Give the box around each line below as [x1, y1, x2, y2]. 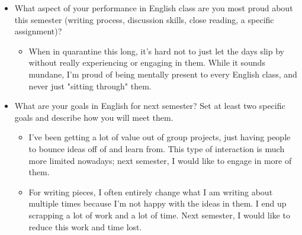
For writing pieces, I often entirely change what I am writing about [28, 185, 273, 198]
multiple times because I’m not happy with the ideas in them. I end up [28, 197, 287, 210]
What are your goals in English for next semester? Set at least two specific [14, 99, 285, 112]
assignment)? [14, 25, 62, 37]
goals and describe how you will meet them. [14, 111, 174, 123]
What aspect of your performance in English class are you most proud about [14, 2, 293, 14]
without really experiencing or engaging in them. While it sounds [28, 56, 265, 69]
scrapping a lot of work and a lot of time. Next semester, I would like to [28, 208, 290, 221]
